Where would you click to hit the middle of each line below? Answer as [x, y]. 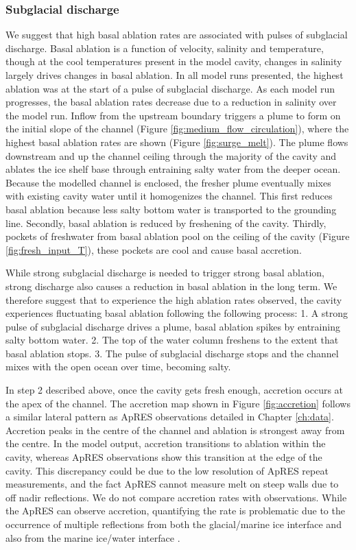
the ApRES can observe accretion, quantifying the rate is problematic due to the [175, 511]
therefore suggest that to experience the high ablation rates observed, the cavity [174, 299]
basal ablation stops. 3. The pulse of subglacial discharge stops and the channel [172, 353]
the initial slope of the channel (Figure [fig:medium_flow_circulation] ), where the [177, 129]
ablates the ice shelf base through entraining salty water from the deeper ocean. [173, 169]
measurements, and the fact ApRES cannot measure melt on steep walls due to [172, 484]
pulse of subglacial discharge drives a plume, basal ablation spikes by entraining [173, 326]
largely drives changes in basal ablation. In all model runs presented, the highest [175, 75]
